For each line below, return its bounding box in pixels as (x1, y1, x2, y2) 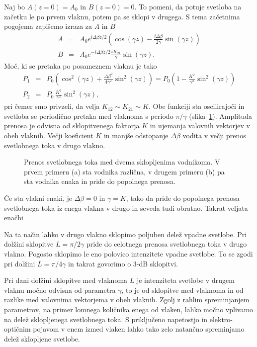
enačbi (4, 212, 23, 223)
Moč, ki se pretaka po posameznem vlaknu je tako (4, 61, 157, 71)
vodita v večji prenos (182, 130, 246, 141)
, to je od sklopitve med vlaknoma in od (121, 284, 244, 295)
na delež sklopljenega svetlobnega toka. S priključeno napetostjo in (4, 314, 208, 324)
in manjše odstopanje (103, 130, 169, 141)
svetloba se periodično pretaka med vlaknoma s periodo (4, 110, 173, 121)
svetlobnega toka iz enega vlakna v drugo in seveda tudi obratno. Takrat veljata (4, 202, 248, 213)
